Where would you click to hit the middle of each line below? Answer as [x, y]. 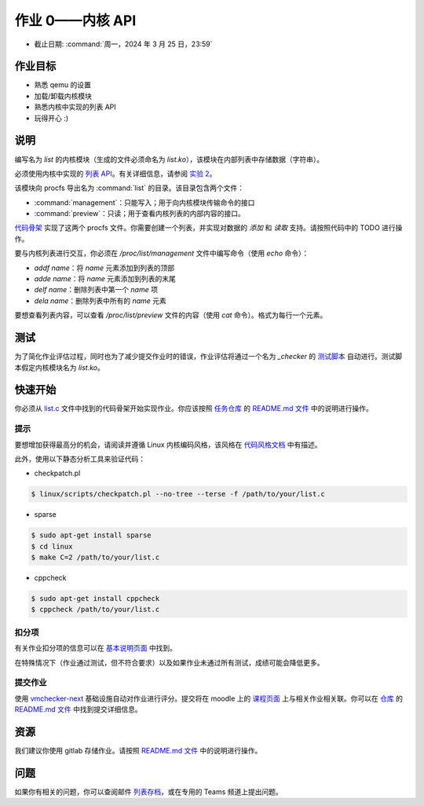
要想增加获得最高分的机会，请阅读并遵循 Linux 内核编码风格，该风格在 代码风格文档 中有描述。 [168, 445]
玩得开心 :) [51, 118]
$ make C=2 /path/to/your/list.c [95, 557]
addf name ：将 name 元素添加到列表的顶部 [104, 268]
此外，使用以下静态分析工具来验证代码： [80, 459]
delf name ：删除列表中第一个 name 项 [96, 290]
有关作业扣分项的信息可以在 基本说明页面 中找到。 [95, 648]
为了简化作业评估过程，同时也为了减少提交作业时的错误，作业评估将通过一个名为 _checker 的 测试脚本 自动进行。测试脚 [208, 357]
